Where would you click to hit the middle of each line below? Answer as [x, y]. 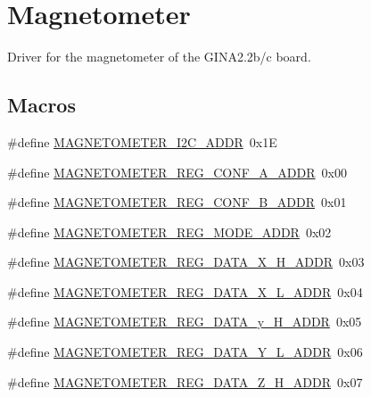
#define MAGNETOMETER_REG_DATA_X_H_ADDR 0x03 [186, 262]
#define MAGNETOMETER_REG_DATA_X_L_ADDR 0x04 [185, 291]
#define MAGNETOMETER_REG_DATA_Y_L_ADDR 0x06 [185, 352]
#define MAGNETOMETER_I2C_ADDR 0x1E [142, 141]
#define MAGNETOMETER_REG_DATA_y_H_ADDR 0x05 [185, 322]
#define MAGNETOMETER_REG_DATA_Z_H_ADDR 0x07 [185, 381]
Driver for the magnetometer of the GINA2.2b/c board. [159, 57]
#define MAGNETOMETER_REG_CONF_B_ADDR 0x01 [177, 202]
